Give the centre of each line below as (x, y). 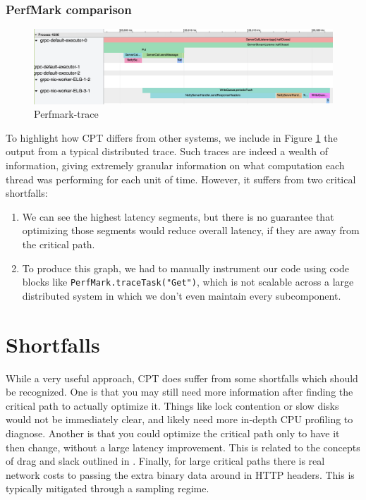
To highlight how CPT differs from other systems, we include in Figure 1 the (172, 137)
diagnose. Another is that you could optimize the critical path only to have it (173, 433)
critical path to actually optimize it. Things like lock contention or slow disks (172, 405)
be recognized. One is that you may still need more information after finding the (179, 392)
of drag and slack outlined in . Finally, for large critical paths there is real (165, 461)
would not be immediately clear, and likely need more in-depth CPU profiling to (179, 419)
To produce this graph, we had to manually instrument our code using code (185, 268)
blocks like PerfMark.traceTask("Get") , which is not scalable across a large (188, 282)
